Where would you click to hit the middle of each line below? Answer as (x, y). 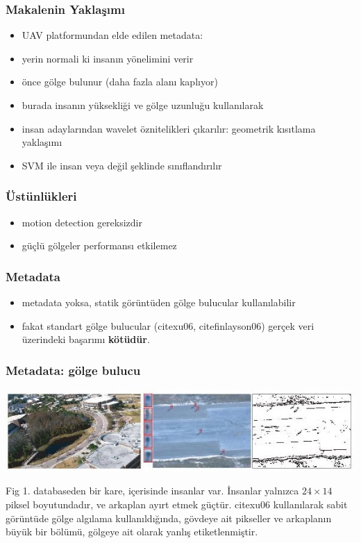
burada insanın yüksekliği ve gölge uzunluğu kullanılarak (143, 105)
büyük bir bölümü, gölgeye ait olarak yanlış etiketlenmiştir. (132, 532)
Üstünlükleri (41, 196)
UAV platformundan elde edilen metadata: (112, 35)
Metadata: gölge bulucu (73, 370)
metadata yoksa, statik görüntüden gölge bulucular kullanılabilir (159, 302)
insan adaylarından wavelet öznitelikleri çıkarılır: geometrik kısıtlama (169, 128)
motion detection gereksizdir (82, 222)
